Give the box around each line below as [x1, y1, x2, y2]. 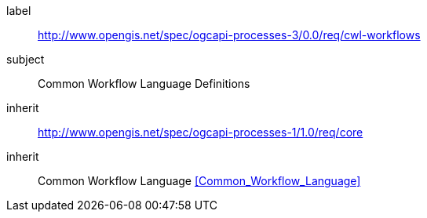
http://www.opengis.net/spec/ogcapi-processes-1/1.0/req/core [38, 125, 363, 139]
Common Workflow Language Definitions [38, 77, 250, 90]
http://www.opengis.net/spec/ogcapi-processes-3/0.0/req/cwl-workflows [38, 28, 421, 42]
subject [6, 53, 45, 66]
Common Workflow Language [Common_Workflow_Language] [38, 174, 361, 187]
